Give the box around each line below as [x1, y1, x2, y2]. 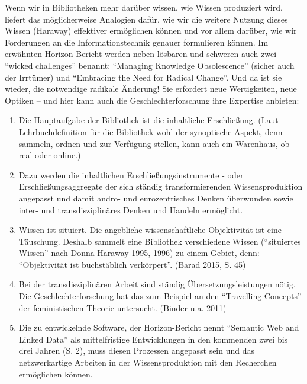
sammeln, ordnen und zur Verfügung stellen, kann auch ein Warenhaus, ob [18, 137, 290, 149]
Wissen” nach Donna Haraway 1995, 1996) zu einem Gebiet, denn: [18, 247, 260, 259]
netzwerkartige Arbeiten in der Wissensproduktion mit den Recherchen [18, 356, 277, 369]
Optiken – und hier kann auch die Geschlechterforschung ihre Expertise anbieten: [5, 94, 299, 106]
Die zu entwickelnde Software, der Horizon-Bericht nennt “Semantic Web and [18, 321, 299, 334]
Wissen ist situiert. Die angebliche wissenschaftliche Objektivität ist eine [18, 223, 282, 236]
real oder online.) [18, 149, 81, 161]
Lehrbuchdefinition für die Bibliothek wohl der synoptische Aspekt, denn [18, 125, 283, 137]
